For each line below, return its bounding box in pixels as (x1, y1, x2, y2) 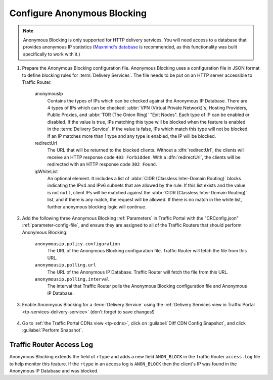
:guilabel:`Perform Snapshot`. (22, 327, 83, 333)
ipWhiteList (34, 168, 58, 174)
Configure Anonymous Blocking (9, 8, 147, 19)
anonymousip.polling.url (34, 262, 96, 268)
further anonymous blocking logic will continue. (47, 203, 147, 209)
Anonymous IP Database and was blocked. (9, 368, 99, 374)
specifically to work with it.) (23, 51, 80, 57)
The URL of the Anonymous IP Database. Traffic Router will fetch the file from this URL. (47, 269, 229, 275)
